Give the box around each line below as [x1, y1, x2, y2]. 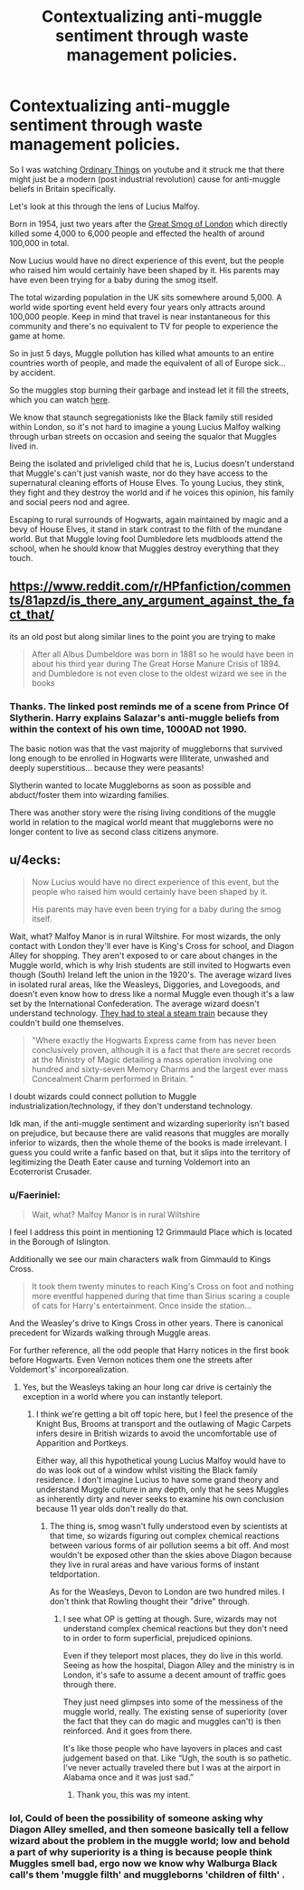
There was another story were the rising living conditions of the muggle [9, 807, 276, 818]
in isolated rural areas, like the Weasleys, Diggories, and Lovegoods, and [9, 979, 280, 990]
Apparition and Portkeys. [35, 1438, 129, 1448]
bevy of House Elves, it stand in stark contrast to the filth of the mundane [9, 523, 282, 535]
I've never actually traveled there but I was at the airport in [62, 1762, 281, 1773]
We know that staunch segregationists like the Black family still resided [9, 412, 273, 423]
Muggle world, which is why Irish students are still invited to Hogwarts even [9, 959, 291, 970]
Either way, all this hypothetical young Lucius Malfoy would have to [35, 1455, 287, 1467]
